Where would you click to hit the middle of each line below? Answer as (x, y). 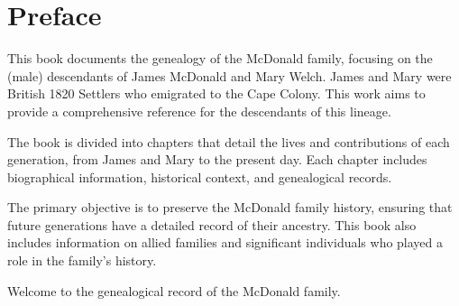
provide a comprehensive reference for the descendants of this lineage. (199, 111)
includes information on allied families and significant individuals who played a (225, 242)
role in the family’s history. (82, 260)
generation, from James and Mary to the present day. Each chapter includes (217, 159)
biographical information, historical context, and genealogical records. (200, 176)
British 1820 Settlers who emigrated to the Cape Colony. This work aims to (216, 93)
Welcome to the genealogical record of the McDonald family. (174, 290)
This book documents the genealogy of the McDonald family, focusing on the (220, 58)
